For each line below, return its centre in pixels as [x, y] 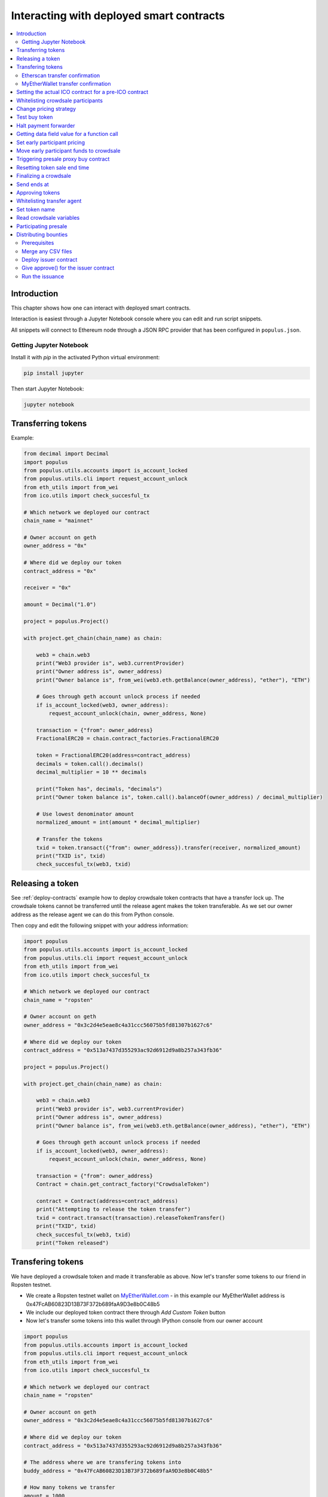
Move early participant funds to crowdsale [68, 151]
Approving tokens [38, 192]
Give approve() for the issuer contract [68, 268]
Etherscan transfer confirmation [61, 75]
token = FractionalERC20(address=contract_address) [114, 755]
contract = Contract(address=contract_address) [107, 1201]
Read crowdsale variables [48, 218]
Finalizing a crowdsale [44, 176]
